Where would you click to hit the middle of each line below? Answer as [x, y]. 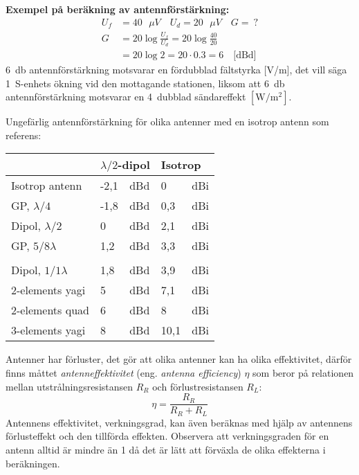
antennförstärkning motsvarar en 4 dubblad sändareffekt [126, 97]
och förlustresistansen [198, 386]
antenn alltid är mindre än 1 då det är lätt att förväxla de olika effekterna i [166, 449]
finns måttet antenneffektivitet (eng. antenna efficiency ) [123, 373]
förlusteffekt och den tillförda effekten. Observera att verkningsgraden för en [167, 436]
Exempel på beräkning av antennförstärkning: [118, 9]
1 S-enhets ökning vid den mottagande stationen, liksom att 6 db [145, 83]
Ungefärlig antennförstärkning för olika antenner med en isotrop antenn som [167, 122]
